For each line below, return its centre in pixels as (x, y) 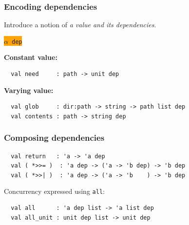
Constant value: (31, 57)
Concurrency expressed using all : (54, 191)
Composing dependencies (54, 138)
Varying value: (29, 90)
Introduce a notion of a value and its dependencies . (80, 25)
